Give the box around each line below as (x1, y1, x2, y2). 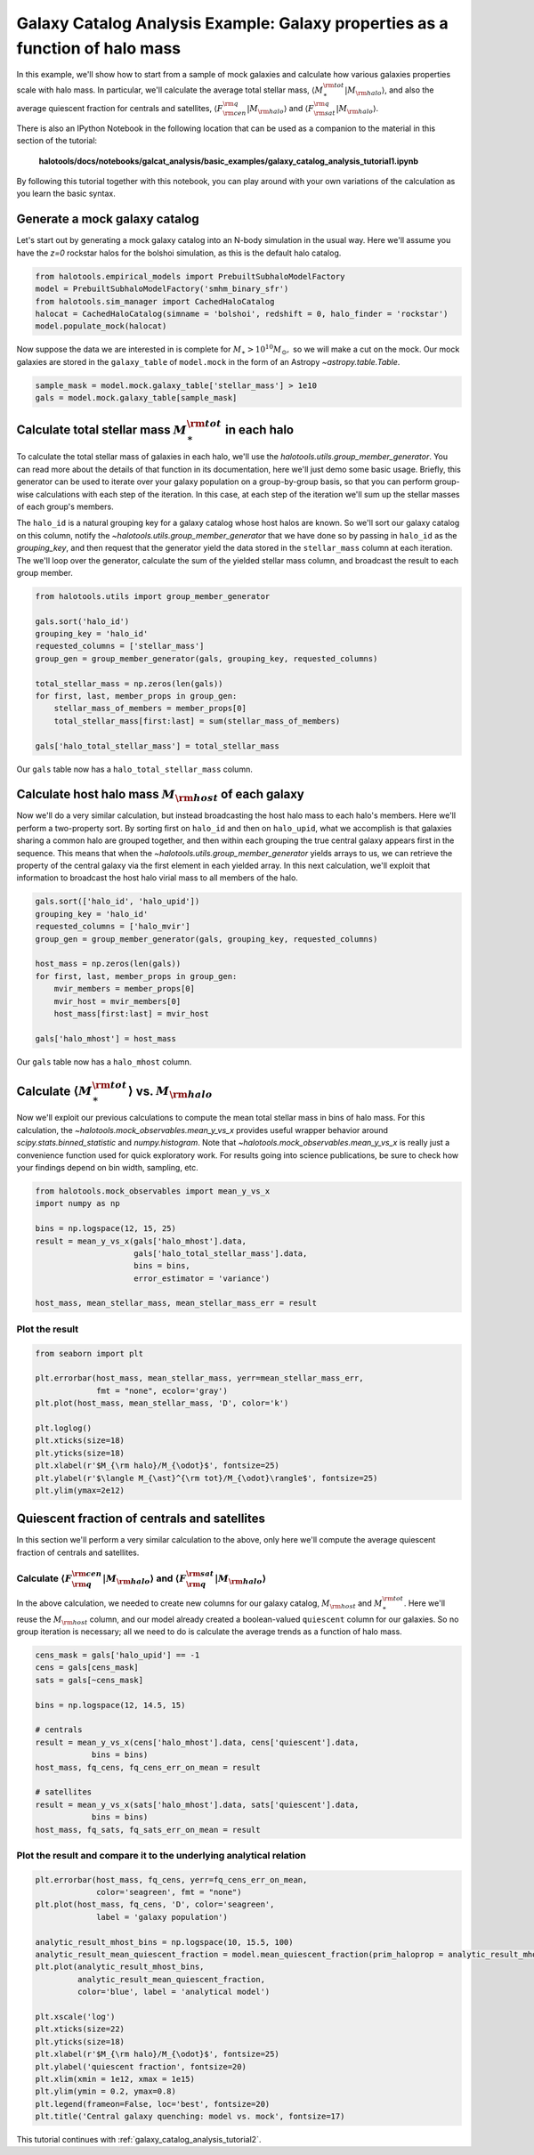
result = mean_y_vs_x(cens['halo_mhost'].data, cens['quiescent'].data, (35, 1737, 360, 1747)
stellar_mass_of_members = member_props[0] (53, 703, 247, 714)
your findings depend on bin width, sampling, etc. (16, 1162, 199, 1172)
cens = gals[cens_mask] (35, 1663, 140, 1673)
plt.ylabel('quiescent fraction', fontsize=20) (35, 2062, 247, 2071)
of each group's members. (16, 501, 115, 512)
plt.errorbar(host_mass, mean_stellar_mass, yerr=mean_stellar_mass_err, (35, 1373, 364, 1383)
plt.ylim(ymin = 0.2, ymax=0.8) (35, 2086, 177, 2096)
